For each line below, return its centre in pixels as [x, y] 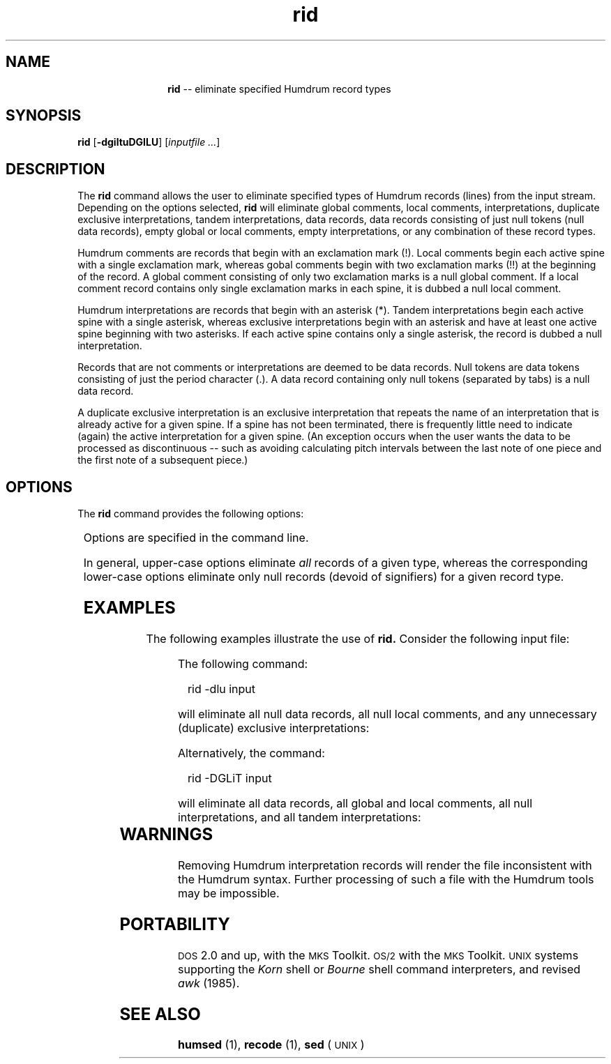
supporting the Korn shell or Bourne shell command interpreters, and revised [379, 969]
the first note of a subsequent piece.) [163, 460]
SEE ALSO [160, 1014]
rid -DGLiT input [229, 778]
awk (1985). [209, 983]
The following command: [243, 663]
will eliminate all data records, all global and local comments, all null [355, 803]
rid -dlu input [221, 689]
